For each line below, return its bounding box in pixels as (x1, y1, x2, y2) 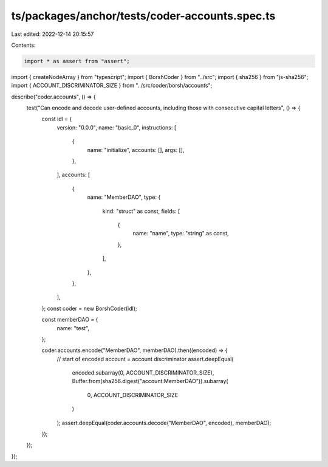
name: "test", (56, 324, 90, 331)
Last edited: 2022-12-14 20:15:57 (11, 30, 94, 38)
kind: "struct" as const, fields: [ (102, 207, 180, 215)
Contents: (11, 41, 36, 49)
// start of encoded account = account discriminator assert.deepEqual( (56, 355, 234, 362)
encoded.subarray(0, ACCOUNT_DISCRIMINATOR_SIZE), (72, 369, 214, 376)
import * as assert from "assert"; (24, 58, 130, 64)
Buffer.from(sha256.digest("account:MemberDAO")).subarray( (72, 378, 228, 385)
